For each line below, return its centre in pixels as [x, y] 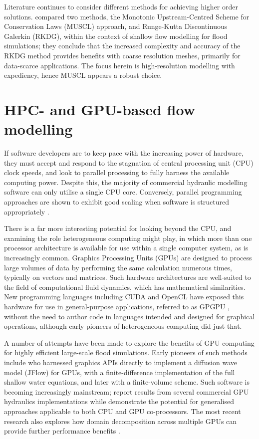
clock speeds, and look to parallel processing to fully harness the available [117, 172]
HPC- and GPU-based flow [100, 109]
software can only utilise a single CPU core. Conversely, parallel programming [123, 192]
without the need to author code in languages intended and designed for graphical [129, 316]
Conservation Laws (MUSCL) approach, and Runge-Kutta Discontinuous [116, 26]
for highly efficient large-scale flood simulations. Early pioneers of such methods [126, 352]
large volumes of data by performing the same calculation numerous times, [118, 267]
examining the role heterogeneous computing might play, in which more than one [128, 238]
